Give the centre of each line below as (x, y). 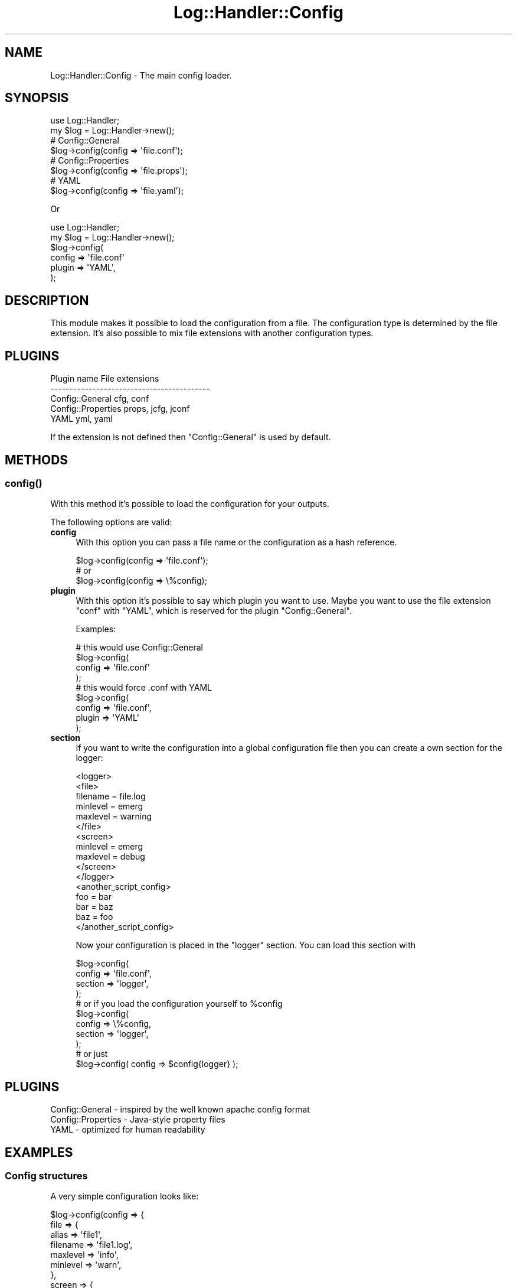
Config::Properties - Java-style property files (138, 1120)
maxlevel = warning (114, 817)
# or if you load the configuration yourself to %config (179, 1004)
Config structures (46, 1176)
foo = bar (94, 897)
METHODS (37, 460)
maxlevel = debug (110, 857)
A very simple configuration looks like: (125, 1196)
